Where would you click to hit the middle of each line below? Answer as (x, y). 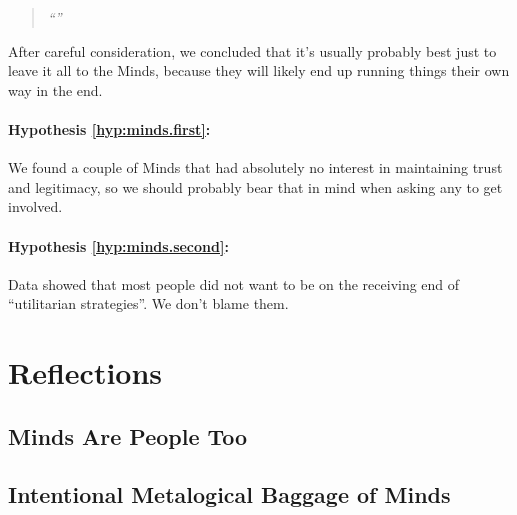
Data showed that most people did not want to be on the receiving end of (234, 283)
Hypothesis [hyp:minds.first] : (109, 128)
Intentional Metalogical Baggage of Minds (229, 494)
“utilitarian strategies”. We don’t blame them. (148, 303)
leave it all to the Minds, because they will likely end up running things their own (259, 70)
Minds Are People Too (128, 435)
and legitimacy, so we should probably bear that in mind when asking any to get (255, 186)
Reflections (85, 372)
